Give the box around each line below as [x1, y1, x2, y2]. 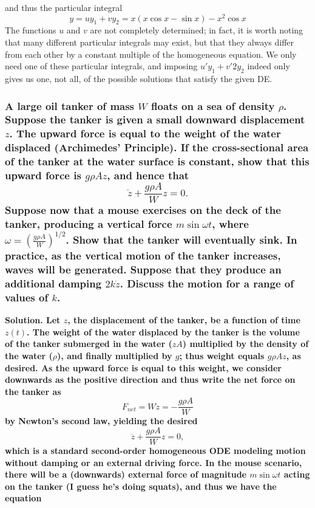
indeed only [247, 60, 290, 72]
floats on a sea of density [151, 98, 275, 113]
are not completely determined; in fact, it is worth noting [90, 24, 303, 36]
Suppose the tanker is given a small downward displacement [5, 112, 305, 127]
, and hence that [107, 168, 189, 183]
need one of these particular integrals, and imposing [5, 60, 198, 72]
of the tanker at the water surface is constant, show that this [5, 154, 310, 169]
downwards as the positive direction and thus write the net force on [5, 373, 296, 386]
